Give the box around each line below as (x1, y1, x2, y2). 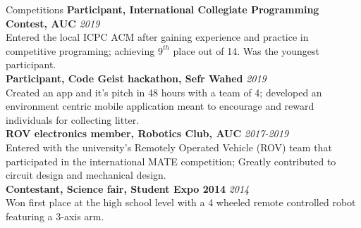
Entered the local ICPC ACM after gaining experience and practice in (6, 30, 309, 44)
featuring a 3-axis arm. (6, 208, 104, 223)
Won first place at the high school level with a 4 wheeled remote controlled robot (6, 195, 356, 210)
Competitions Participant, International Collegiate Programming (6, 2, 319, 16)
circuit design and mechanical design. (6, 167, 166, 182)
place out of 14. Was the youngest (173, 43, 319, 58)
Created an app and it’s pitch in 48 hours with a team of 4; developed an (6, 84, 322, 99)
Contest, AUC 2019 (6, 15, 100, 30)
